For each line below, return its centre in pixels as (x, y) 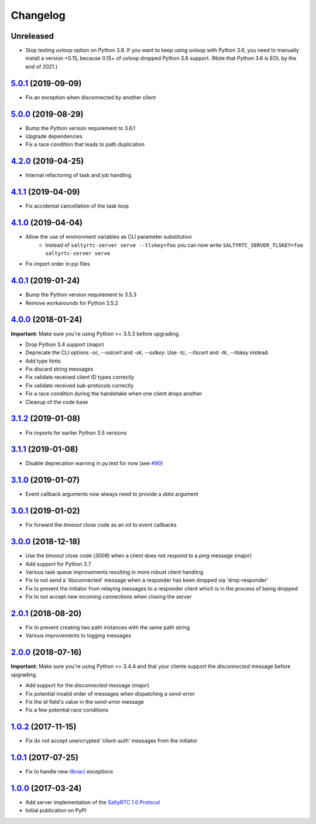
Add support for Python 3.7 (58, 564)
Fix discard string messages (59, 369)
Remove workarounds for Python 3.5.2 (72, 303)
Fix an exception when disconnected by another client (91, 97)
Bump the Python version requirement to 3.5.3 (81, 295)
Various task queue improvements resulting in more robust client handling (114, 572)
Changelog (38, 15)
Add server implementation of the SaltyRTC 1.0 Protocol (93, 802)
